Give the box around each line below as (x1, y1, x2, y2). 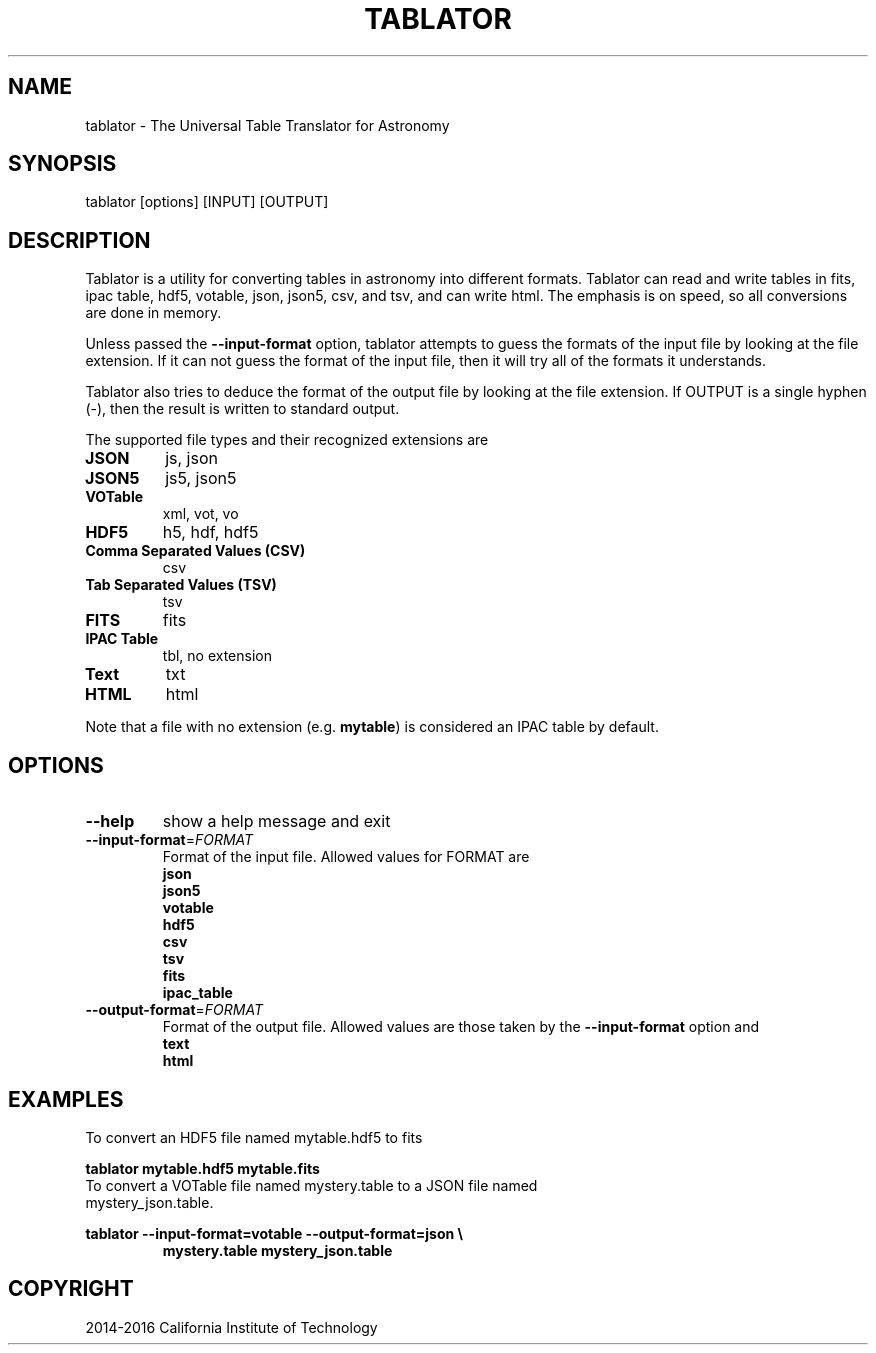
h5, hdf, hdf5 (162, 522, 259, 543)
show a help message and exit (162, 811, 391, 832)
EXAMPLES (8, 1086, 124, 1112)
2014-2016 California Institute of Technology (85, 1318, 378, 1336)
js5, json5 (165, 468, 237, 489)
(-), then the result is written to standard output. (85, 400, 400, 418)
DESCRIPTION (8, 227, 151, 253)
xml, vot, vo (162, 505, 239, 523)
